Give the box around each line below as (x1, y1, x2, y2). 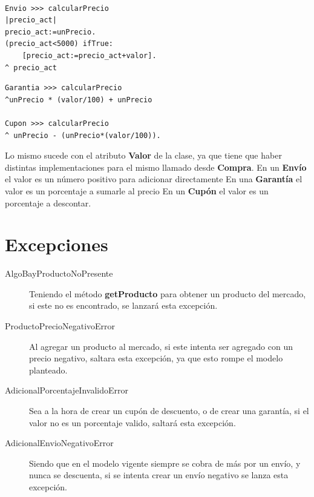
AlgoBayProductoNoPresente (5, 267, 113, 280)
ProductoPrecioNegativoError (5, 320, 116, 332)
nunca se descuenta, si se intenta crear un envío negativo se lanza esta (29, 469, 289, 481)
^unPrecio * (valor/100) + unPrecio (5, 95, 152, 104)
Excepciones (5, 232, 108, 257)
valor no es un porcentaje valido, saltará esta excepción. (29, 416, 236, 429)
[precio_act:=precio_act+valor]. (22, 51, 157, 60)
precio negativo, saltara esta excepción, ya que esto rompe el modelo (29, 352, 283, 364)
